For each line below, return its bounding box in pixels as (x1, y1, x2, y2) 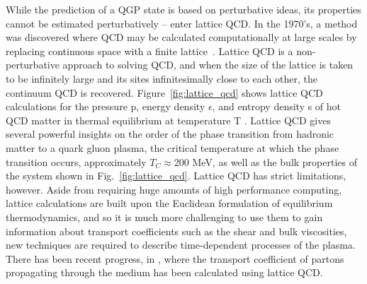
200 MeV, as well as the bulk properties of (174, 154, 357, 169)
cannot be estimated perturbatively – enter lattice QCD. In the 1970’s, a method (6, 16, 358, 30)
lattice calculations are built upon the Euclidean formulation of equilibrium (6, 196, 333, 211)
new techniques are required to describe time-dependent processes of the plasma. (6, 237, 356, 252)
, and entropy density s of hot (212, 99, 341, 114)
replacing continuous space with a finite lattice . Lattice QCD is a (6, 43, 293, 58)
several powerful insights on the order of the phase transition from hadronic (6, 126, 334, 141)
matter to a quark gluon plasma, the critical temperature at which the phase (6, 140, 339, 155)
